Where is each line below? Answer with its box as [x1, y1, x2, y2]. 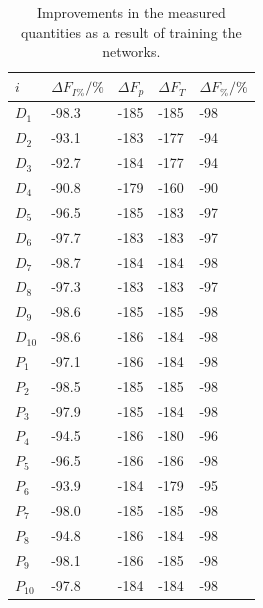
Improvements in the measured [36, 2, 226, 22]
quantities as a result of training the [20, 21, 242, 42]
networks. [102, 41, 161, 62]
